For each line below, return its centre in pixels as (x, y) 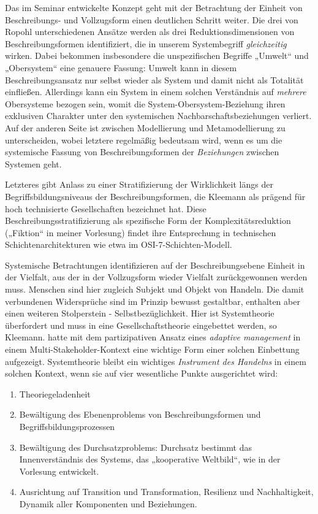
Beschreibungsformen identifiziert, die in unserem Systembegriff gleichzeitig (146, 43)
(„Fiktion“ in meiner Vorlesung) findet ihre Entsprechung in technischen (141, 232)
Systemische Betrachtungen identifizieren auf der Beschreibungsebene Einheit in (155, 265)
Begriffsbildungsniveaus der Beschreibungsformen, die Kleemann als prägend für (155, 196)
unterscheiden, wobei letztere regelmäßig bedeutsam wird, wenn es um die (144, 140)
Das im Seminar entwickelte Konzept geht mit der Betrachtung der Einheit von (154, 7)
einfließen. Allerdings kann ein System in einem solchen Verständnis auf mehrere (156, 92)
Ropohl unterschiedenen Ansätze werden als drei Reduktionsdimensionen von (150, 32)
